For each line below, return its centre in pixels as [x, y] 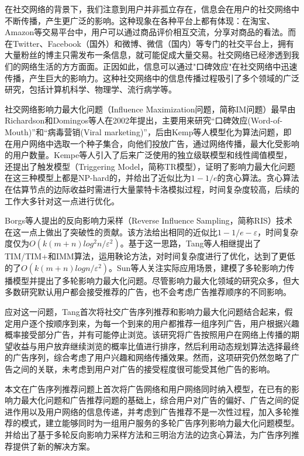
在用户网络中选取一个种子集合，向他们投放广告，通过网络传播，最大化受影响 [152, 143]
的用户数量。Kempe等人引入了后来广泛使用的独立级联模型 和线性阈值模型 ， [148, 155]
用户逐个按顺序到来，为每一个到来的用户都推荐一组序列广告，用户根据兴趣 [156, 323]
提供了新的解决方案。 [53, 446]
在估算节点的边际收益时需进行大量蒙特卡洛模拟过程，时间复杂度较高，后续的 [152, 189]
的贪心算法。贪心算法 [258, 178]
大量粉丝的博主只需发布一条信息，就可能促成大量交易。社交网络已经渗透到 [148, 55]
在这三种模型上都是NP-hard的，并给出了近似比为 [98, 178]
